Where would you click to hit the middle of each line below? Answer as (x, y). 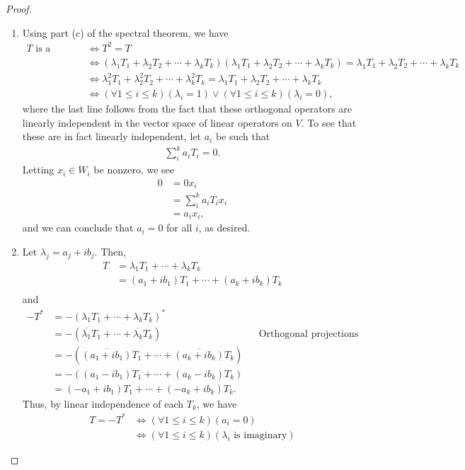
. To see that (329, 122)
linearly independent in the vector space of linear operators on (157, 122)
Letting (38, 170)
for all (179, 228)
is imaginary (260, 435)
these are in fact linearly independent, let (111, 136)
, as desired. (224, 228)
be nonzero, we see (134, 170)
